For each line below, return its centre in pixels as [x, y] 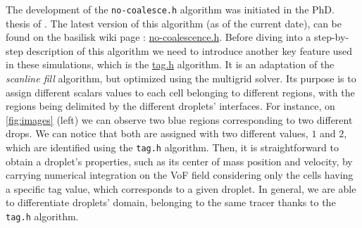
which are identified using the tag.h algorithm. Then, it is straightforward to [172, 147]
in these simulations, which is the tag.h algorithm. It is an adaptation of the [170, 64]
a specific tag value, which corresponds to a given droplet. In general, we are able [181, 188]
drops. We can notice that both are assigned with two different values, [157, 133]
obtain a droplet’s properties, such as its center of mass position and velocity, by [179, 161]
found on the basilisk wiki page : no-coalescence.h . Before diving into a [158, 37]
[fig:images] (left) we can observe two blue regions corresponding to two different [179, 119]
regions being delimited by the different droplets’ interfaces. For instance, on [170, 106]
